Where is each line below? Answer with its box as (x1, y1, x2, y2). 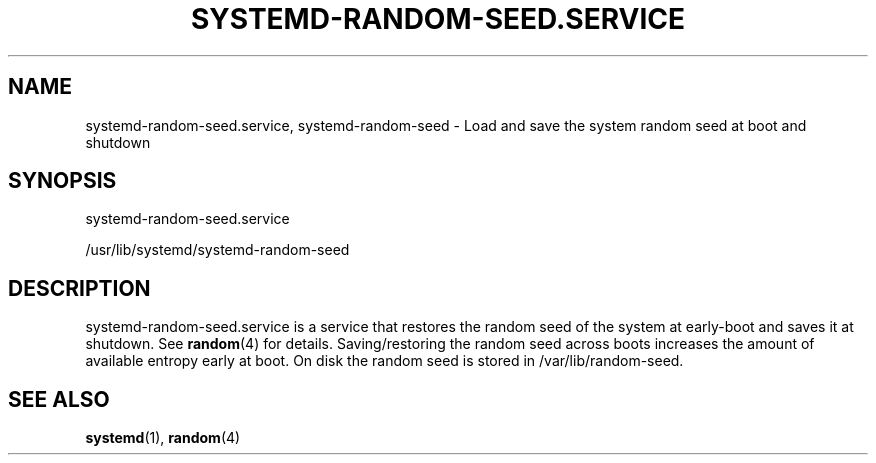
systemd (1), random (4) (85, 429, 241, 447)
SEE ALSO (8, 386, 110, 412)
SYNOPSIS (8, 168, 117, 194)
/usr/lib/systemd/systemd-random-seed (85, 241, 350, 259)
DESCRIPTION (8, 275, 151, 301)
